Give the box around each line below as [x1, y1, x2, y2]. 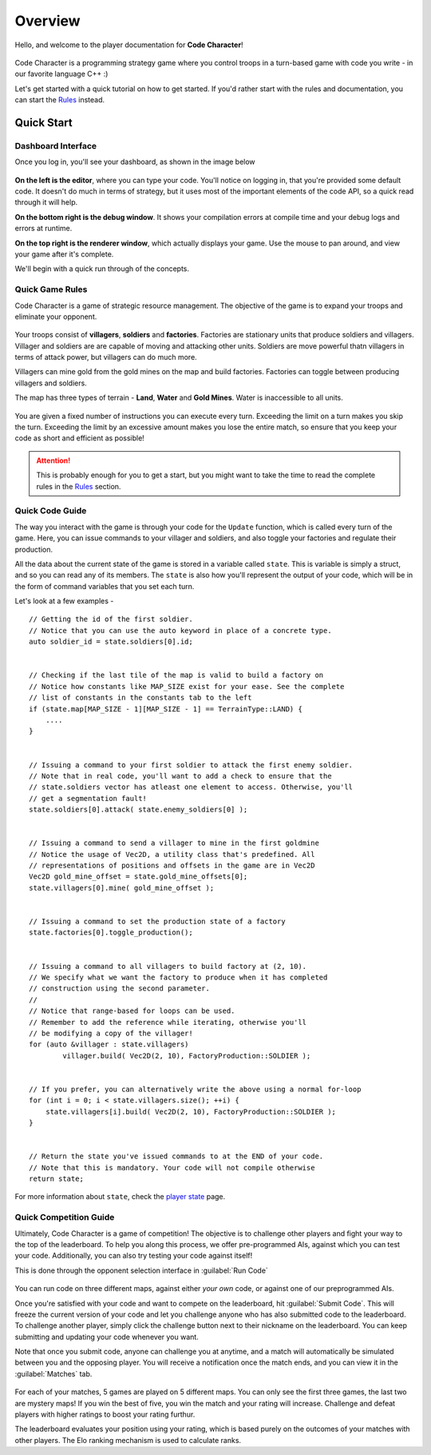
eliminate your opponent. [14, 312, 97, 321]
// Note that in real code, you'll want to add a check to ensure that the [29, 771, 332, 780]
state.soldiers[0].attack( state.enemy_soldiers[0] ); [29, 805, 248, 815]
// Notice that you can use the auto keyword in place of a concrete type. [29, 626, 332, 635]
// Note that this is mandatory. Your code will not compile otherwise [29, 1163, 315, 1172]
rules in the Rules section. [36, 481, 121, 491]
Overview [14, 12, 81, 30]
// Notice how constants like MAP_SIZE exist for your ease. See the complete [29, 682, 345, 691]
